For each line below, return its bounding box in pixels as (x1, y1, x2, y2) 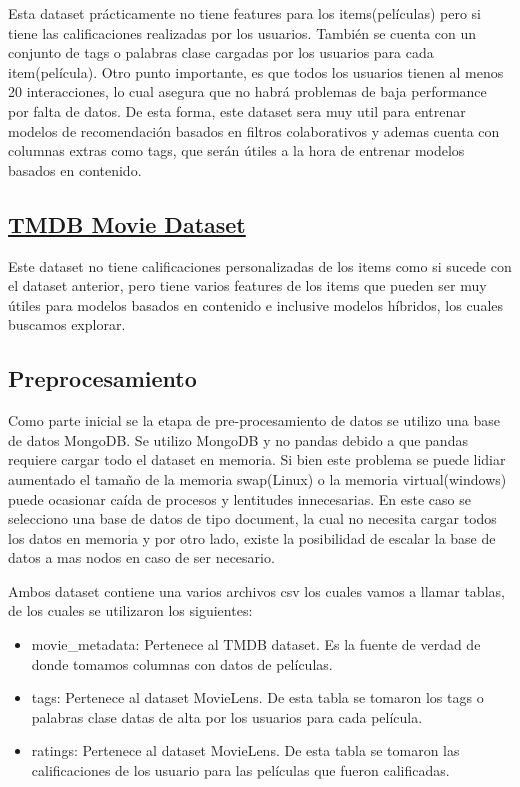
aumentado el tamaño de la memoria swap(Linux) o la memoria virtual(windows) (8, 468, 507, 489)
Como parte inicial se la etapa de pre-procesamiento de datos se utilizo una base (8, 410, 500, 431)
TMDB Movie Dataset (8, 208, 246, 239)
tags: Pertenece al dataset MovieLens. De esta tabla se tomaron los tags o (31, 687, 484, 708)
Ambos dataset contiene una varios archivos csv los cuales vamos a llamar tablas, (8, 580, 505, 601)
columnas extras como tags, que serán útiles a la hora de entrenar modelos (8, 140, 465, 161)
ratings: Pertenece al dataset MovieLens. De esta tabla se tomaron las (31, 740, 460, 761)
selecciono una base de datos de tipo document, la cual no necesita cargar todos (8, 508, 497, 529)
